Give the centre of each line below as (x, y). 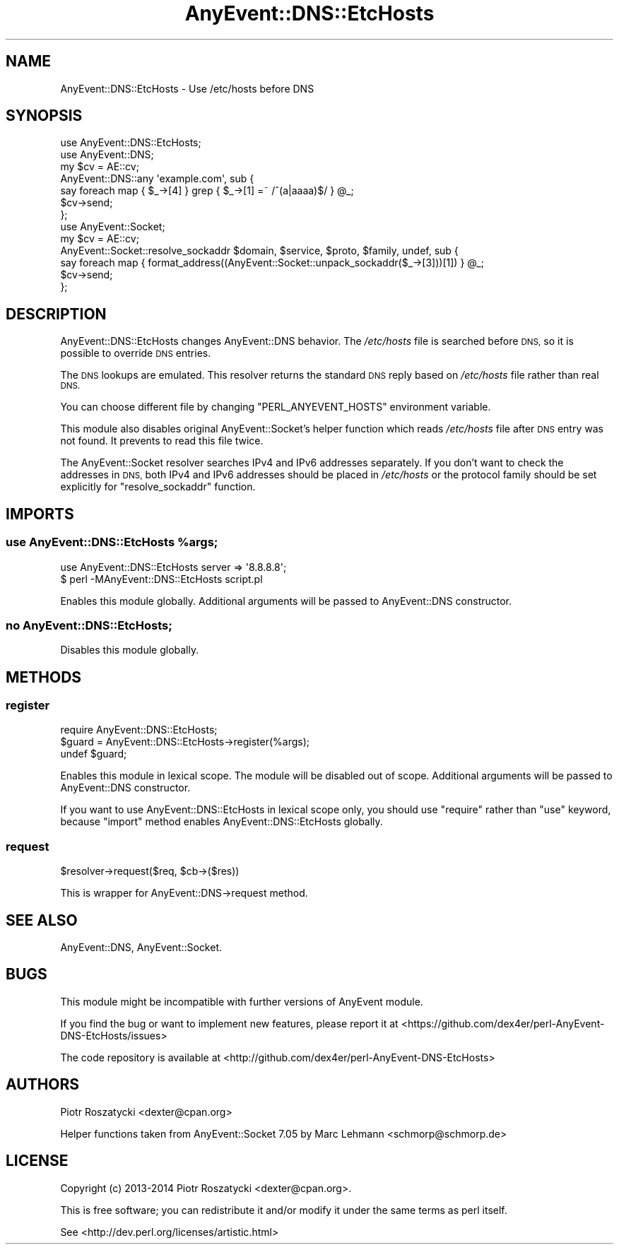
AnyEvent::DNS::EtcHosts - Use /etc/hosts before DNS (187, 88)
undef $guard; (94, 754)
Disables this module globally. (130, 650)
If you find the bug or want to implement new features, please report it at (229, 1023)
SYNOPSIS (44, 116)
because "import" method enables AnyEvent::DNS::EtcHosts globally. (222, 822)
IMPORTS (40, 514)
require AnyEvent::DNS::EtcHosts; (139, 730)
